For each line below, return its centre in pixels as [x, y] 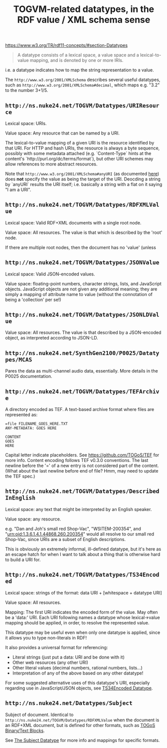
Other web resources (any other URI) [50, 662]
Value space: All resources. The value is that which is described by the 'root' [84, 232]
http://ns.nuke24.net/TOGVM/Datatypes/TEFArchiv [82, 391]
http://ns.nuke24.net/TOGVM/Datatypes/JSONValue [82, 262]
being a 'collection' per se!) [33, 299]
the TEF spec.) [20, 476]
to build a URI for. [23, 559]
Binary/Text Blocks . [25, 730]
